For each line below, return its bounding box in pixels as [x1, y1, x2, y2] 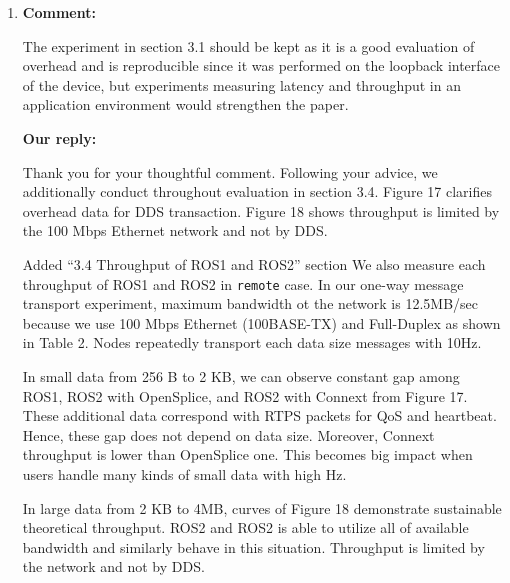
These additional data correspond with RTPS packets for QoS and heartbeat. [22, 405, 497, 426]
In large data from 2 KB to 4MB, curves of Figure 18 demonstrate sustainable [22, 497, 502, 518]
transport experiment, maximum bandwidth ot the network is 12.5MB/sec [22, 293, 478, 314]
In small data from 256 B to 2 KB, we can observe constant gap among [22, 365, 460, 386]
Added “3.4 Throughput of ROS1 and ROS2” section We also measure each [22, 253, 486, 274]
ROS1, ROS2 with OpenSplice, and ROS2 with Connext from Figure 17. [22, 385, 468, 406]
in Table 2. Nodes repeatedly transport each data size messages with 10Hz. [22, 332, 482, 353]
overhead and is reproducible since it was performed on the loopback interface [22, 55, 501, 76]
